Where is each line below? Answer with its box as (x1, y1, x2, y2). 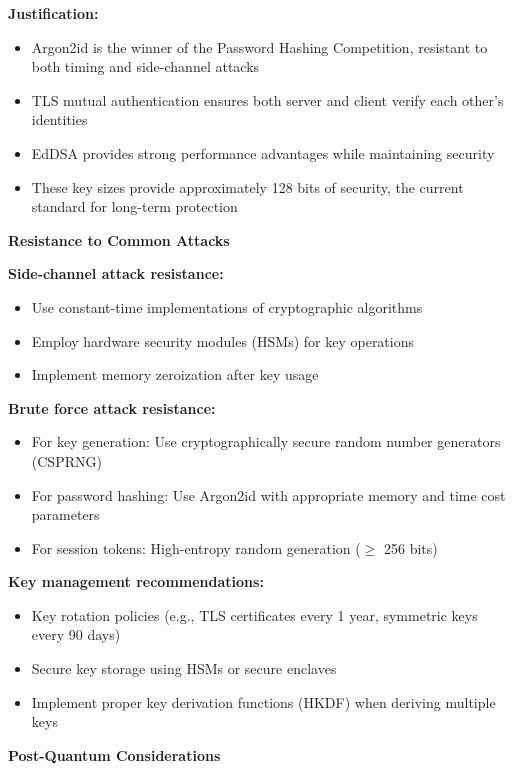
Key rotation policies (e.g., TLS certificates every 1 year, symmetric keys (31, 604, 478, 625)
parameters (31, 504, 100, 525)
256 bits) (384, 537, 438, 558)
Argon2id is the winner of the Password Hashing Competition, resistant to (31, 36, 488, 57)
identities (31, 109, 88, 130)
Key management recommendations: (8, 571, 264, 592)
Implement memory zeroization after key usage (31, 364, 319, 385)
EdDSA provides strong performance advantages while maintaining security (31, 142, 495, 163)
